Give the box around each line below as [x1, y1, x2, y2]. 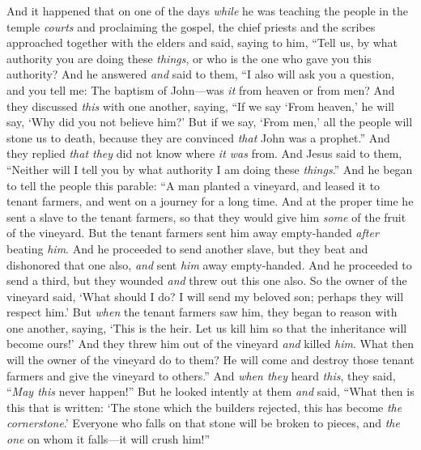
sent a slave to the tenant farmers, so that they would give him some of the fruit [6, 208, 406, 225]
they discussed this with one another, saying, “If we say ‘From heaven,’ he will [6, 97, 395, 114]
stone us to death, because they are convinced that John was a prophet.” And [6, 129, 390, 146]
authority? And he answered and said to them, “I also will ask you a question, [6, 66, 394, 83]
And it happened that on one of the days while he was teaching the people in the [6, 2, 409, 19]
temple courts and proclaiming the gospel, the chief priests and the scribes [6, 18, 376, 35]
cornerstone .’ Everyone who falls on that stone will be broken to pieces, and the [6, 414, 400, 431]
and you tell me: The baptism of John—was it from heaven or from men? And [6, 81, 395, 98]
